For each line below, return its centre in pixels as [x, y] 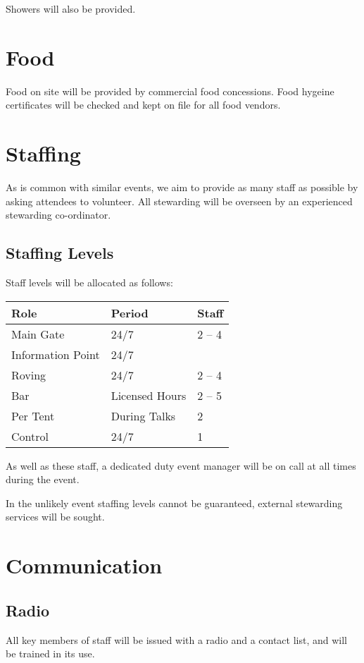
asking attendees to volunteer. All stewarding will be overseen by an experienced [179, 201]
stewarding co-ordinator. [58, 215]
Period [130, 312]
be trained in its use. [50, 653]
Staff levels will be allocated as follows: [89, 282]
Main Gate [38, 334]
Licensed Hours [149, 395]
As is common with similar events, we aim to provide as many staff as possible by [182, 187]
